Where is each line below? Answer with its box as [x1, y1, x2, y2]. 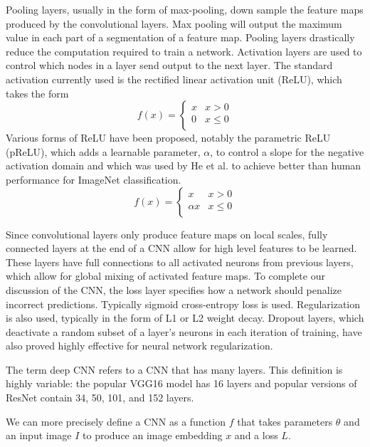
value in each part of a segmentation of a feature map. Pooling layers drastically [6, 30, 355, 45]
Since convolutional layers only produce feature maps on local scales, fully [6, 226, 328, 241]
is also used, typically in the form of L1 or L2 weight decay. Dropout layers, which [6, 310, 364, 325]
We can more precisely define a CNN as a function [6, 414, 226, 428]
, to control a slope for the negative [210, 144, 364, 159]
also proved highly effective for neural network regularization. [6, 338, 273, 353]
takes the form [6, 85, 69, 100]
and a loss [234, 428, 278, 443]
